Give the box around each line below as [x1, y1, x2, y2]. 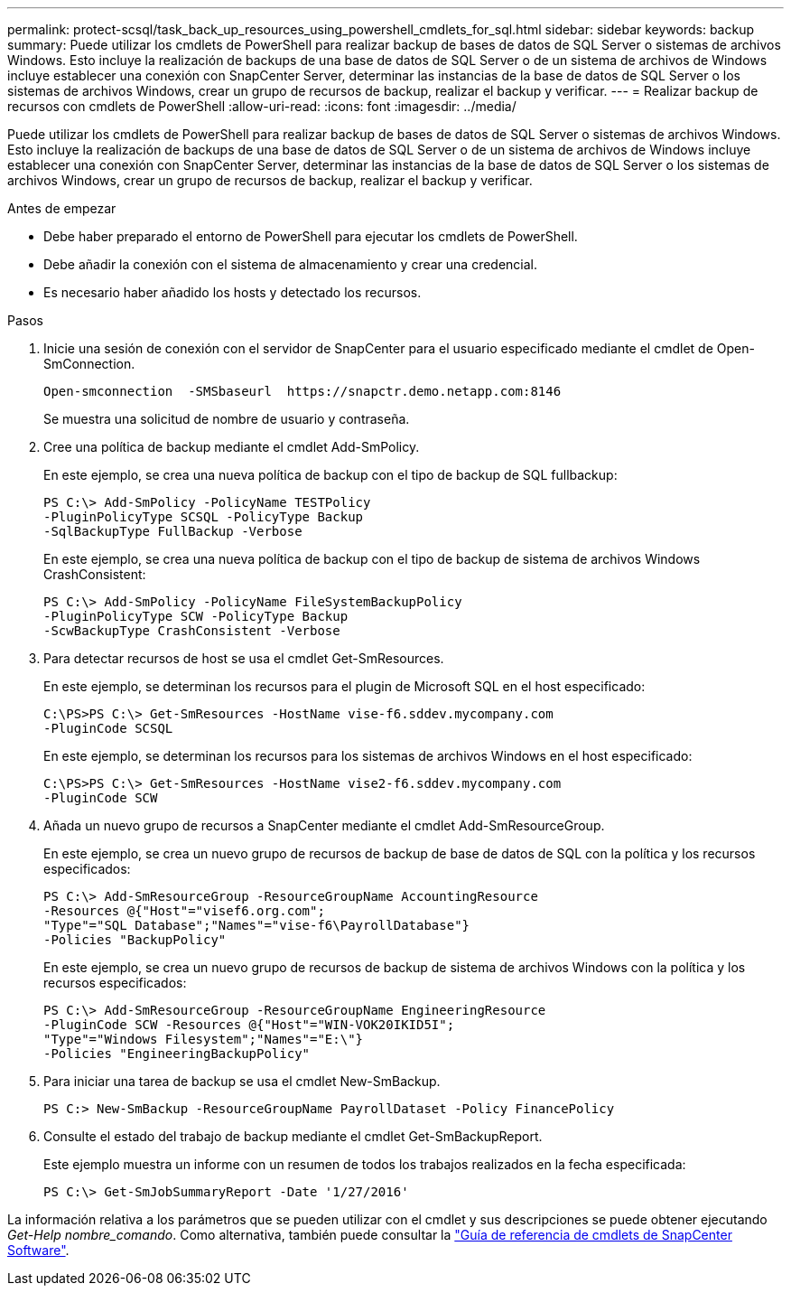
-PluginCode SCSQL [43, 721, 173, 736]
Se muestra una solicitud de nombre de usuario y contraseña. [43, 411, 410, 426]
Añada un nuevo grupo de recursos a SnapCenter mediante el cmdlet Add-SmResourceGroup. [43, 818, 605, 833]
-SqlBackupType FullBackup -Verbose [43, 524, 302, 539]
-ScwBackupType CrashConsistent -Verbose [43, 623, 340, 638]
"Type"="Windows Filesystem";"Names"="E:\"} [43, 1032, 364, 1046]
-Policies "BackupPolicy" [43, 932, 227, 947]
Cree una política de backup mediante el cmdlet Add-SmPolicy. [43, 439, 420, 454]
